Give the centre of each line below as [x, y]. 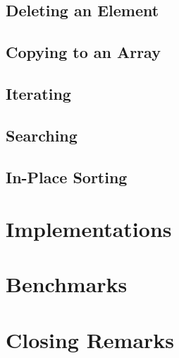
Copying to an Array [83, 52]
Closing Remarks [90, 339]
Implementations [89, 229]
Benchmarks [67, 284]
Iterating [38, 93]
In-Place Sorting [67, 177]
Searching [42, 135]
